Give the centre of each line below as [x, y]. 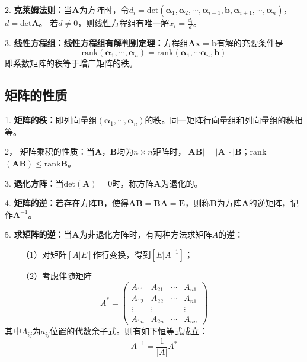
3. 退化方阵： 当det [40, 183]
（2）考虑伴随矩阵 [56, 275]
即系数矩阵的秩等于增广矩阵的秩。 [71, 63]
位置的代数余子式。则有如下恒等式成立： [129, 331]
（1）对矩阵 [44, 254]
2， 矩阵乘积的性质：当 [50, 151]
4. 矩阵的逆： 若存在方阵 [51, 203]
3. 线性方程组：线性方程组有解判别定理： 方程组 [97, 42]
